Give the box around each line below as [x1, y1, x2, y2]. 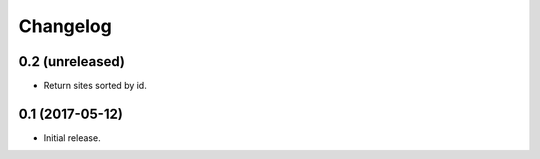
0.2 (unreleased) [18, 53, 125, 70]
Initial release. [43, 131, 101, 144]
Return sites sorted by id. [43, 80, 147, 92]
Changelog [18, 15, 112, 37]
